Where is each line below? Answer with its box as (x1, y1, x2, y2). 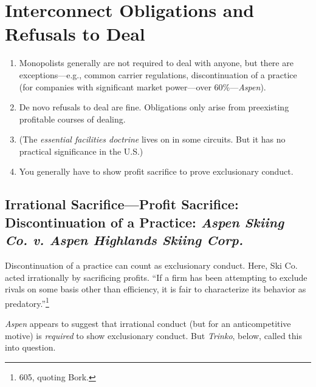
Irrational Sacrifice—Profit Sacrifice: (5, 195, 239, 214)
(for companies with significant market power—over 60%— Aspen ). (19, 80, 266, 93)
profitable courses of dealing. (19, 112, 126, 125)
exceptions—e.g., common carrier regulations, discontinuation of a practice (19, 68, 297, 81)
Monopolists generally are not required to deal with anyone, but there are (19, 56, 294, 69)
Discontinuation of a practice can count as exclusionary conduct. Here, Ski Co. (5, 259, 298, 272)
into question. (5, 341, 56, 354)
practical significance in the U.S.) (19, 144, 143, 157)
